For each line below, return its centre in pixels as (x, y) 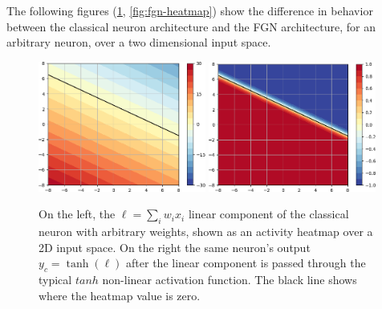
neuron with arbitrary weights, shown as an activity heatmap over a (206, 232)
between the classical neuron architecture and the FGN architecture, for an (191, 26)
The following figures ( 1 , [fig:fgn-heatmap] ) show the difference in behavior (190, 10)
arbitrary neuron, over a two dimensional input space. (139, 42)
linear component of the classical (268, 214)
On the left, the (77, 214)
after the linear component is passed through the (246, 263)
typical (55, 279)
